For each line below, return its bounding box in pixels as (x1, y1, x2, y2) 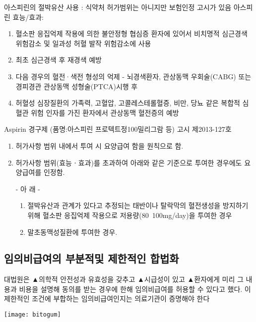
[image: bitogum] (4, 311, 61, 319)
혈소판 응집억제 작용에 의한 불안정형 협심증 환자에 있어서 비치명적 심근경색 (15, 28, 248, 39)
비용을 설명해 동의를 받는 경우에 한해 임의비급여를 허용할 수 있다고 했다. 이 (19, 283, 251, 294)
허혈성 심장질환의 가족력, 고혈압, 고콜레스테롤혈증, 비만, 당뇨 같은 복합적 (15, 98, 240, 108)
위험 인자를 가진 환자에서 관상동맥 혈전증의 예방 (31, 107, 179, 117)
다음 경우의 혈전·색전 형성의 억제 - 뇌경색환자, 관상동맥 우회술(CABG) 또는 (15, 71, 252, 81)
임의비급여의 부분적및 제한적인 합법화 (4, 251, 179, 266)
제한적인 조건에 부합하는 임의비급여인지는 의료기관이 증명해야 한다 (4, 293, 210, 304)
